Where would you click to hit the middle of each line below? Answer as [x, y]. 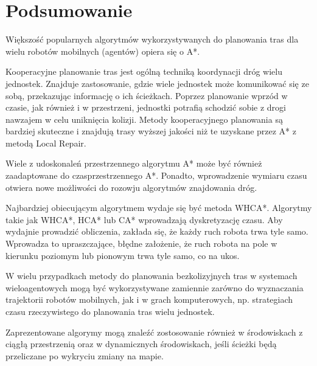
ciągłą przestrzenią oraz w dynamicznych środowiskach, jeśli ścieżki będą [141, 344]
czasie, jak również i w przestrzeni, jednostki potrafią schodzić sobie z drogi [146, 107]
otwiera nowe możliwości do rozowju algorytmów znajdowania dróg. [131, 187]
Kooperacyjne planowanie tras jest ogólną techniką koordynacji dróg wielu [144, 71]
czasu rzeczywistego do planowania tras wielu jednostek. [110, 311]
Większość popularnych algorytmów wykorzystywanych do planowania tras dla [152, 39]
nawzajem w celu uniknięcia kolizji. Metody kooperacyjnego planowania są [144, 119]
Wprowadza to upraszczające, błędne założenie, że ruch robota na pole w [141, 243]
